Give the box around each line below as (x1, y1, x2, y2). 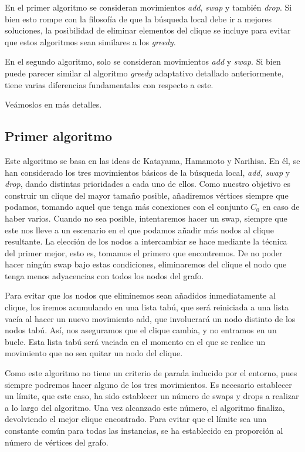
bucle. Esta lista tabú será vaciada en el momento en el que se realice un (5, 335, 266, 347)
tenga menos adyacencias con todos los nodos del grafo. (5, 269, 204, 282)
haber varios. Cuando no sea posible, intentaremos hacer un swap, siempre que (5, 212, 287, 224)
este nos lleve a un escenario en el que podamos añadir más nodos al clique (5, 223, 274, 236)
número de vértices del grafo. (5, 436, 109, 448)
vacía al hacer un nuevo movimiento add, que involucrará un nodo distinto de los (5, 312, 296, 324)
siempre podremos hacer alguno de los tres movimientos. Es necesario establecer (5, 378, 292, 390)
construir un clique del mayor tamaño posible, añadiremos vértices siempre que (5, 189, 289, 201)
